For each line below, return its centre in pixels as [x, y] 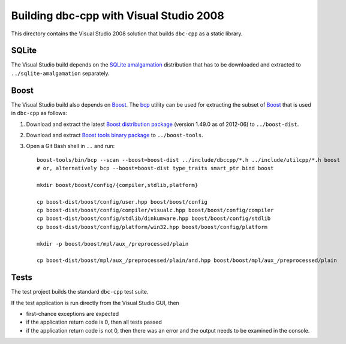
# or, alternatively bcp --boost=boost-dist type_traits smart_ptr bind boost [155, 168]
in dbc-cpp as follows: [39, 113]
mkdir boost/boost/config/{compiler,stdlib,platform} [117, 185]
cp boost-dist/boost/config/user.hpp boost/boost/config [122, 202]
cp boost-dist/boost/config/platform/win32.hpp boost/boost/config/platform [152, 227]
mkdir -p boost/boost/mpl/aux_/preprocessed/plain [113, 244]
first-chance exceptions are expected [73, 314]
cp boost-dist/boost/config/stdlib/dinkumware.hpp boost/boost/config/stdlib [154, 218]
